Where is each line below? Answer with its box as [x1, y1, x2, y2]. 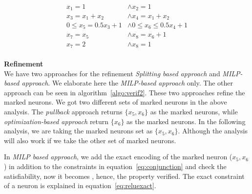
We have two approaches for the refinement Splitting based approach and [4, 68, 220, 78]
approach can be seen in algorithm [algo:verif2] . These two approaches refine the [4, 87, 245, 97]
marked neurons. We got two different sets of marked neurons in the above [4, 97, 227, 107]
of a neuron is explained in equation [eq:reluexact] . [4, 180, 156, 191]
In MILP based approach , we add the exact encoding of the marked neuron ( [4, 151, 232, 162]
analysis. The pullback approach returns [4, 106, 123, 116]
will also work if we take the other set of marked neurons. [4, 135, 176, 145]
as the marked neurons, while [150, 106, 238, 116]
